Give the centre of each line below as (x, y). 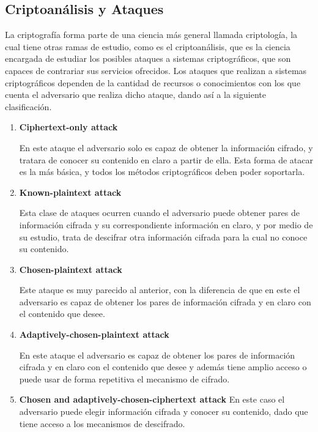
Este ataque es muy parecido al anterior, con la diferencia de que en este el (160, 290)
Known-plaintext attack (70, 192)
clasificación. (28, 106)
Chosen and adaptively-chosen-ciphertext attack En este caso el (152, 399)
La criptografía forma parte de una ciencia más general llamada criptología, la (151, 35)
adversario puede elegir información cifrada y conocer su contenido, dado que (164, 412)
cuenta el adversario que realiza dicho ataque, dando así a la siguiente (135, 95)
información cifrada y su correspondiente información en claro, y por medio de (166, 224)
